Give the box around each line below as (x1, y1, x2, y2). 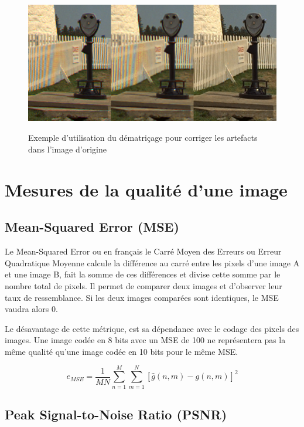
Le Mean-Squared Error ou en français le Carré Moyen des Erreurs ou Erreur (5, 245, 282, 257)
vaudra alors (5, 303, 49, 315)
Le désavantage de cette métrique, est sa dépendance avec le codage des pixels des (5, 322, 299, 334)
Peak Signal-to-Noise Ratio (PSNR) (5, 405, 227, 423)
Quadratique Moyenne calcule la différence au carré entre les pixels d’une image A (5, 256, 300, 269)
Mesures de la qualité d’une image (5, 177, 288, 201)
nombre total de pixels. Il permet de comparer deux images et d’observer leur (5, 279, 282, 292)
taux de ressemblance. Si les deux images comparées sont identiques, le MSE (5, 291, 279, 303)
